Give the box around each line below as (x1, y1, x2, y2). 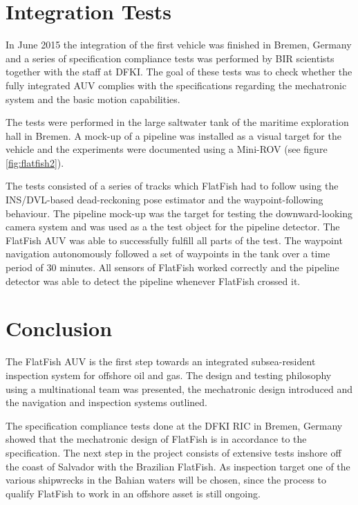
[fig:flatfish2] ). (6, 155, 64, 169)
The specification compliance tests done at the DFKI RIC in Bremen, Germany (6, 418, 343, 432)
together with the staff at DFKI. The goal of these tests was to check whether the (6, 64, 352, 79)
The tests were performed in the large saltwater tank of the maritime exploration (6, 115, 349, 129)
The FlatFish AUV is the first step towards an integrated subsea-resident (6, 354, 316, 369)
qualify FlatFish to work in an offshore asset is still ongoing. (6, 486, 261, 500)
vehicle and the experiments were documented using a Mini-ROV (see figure (6, 142, 328, 156)
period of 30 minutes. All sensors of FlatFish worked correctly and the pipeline (6, 260, 339, 275)
